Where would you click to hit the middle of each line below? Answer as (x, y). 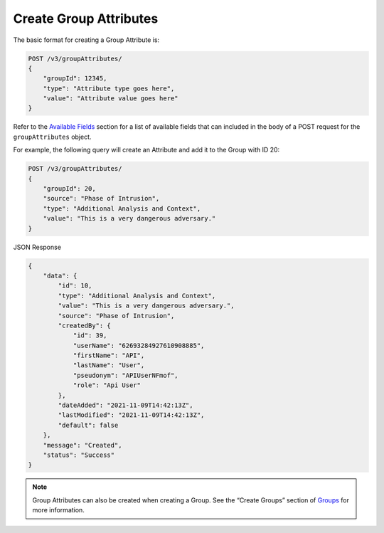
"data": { (60, 275)
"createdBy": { (85, 325)
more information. (58, 510)
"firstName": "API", (109, 355)
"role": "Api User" (107, 385)
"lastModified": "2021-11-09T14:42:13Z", (131, 415)
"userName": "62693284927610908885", (139, 345)
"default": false (88, 425)
